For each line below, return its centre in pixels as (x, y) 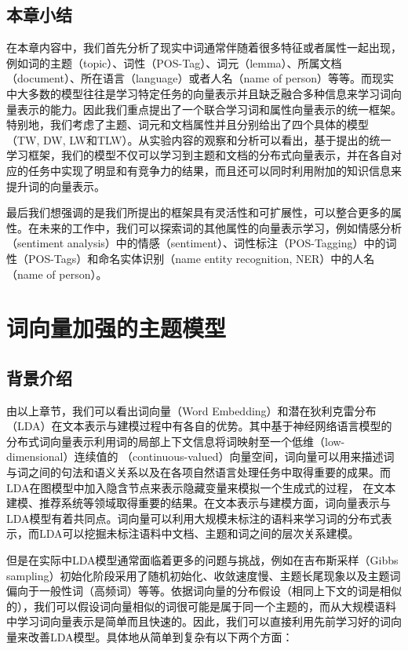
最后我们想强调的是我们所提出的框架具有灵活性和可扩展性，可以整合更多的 (199, 212)
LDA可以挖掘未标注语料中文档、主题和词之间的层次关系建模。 (199, 533)
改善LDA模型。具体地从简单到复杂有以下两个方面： (160, 637)
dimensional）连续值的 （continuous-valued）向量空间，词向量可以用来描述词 (200, 456)
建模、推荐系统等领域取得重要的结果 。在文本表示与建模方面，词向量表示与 (199, 503)
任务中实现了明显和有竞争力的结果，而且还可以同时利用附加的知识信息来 (215, 170)
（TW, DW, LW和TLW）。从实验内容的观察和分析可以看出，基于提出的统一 (199, 139)
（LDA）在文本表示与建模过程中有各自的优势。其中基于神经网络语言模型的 (199, 426)
